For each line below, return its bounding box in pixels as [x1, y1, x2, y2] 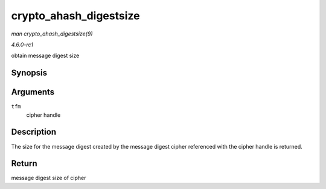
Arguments [11, 87, 55, 98]
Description [11, 127, 57, 137]
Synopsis [11, 68, 48, 78]
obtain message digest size [11, 52, 80, 60]
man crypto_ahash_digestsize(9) [11, 30, 93, 37]
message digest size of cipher [11, 175, 86, 182]
